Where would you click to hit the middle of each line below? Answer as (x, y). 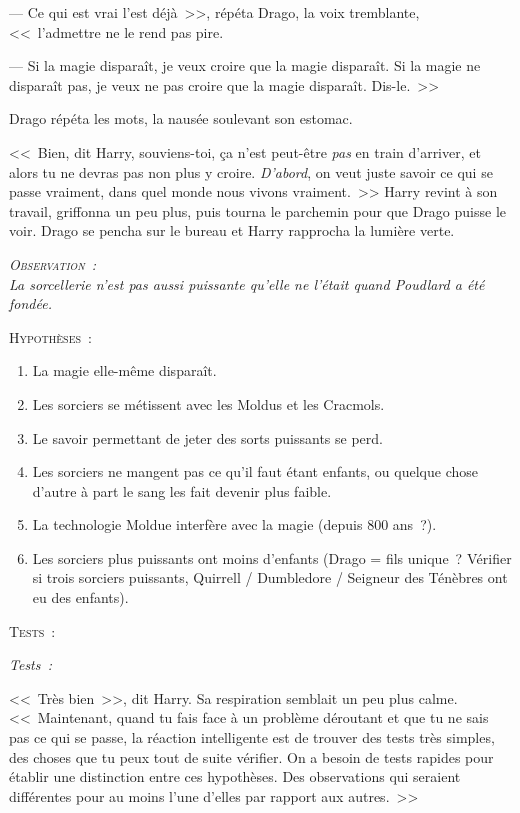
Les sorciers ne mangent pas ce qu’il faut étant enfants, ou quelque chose (255, 471)
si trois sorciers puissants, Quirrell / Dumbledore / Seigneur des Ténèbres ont (270, 577)
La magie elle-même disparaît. (124, 370)
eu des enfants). (80, 597)
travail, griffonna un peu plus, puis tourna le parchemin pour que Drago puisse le (258, 210)
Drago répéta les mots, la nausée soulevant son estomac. (181, 118)
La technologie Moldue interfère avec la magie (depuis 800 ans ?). (234, 524)
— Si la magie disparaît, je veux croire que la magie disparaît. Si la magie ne (245, 65)
